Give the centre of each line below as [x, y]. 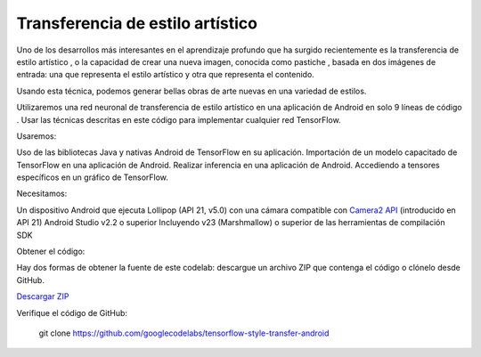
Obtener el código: [51, 252]
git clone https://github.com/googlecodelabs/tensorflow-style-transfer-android [184, 333]
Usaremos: [37, 136]
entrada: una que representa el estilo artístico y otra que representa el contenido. [166, 75]
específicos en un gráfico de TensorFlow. [93, 177]
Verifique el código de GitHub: [72, 312]
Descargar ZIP [43, 296]
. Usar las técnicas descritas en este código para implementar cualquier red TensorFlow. [179, 119]
